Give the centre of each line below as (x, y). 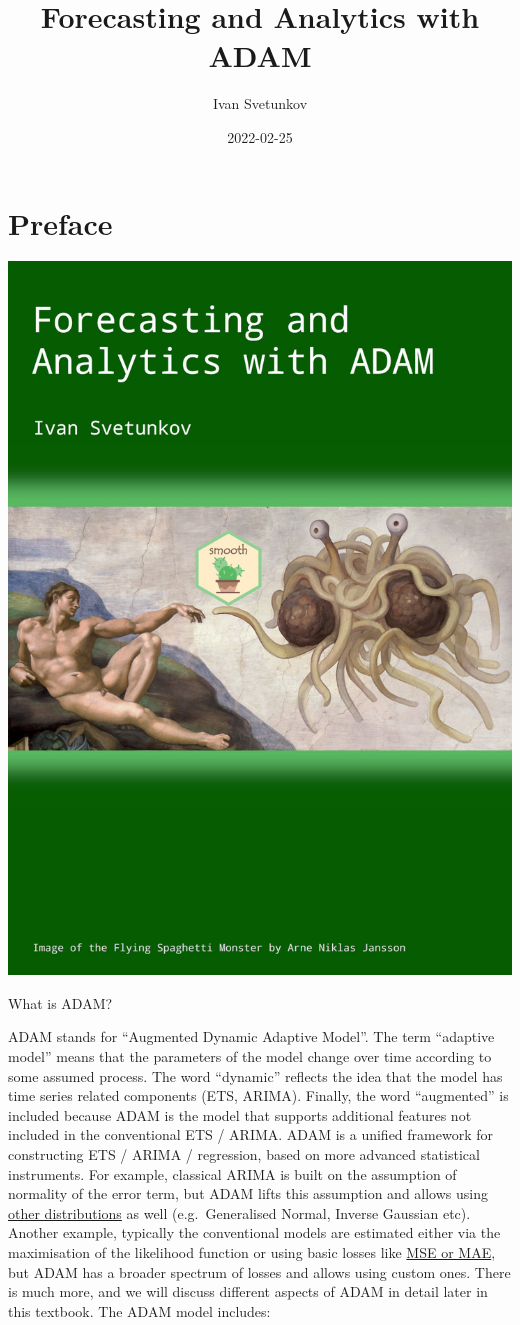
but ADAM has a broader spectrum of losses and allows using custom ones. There (259, 1271)
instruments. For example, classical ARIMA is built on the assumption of (232, 1173)
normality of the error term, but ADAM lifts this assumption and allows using (248, 1193)
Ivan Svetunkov (260, 103)
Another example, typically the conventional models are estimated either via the (254, 1232)
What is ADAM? (60, 1002)
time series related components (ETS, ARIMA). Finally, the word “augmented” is (258, 1095)
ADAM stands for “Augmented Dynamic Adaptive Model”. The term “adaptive (251, 1036)
